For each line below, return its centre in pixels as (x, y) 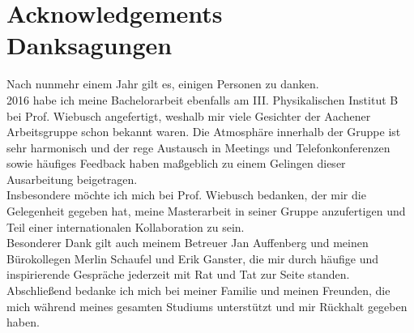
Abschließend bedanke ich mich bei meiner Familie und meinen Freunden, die (198, 290)
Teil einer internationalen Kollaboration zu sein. (126, 226)
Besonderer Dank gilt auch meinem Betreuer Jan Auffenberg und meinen (188, 243)
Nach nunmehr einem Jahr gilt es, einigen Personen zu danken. (163, 84)
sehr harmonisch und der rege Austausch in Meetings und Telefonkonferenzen (198, 147)
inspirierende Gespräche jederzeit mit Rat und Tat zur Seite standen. (178, 274)
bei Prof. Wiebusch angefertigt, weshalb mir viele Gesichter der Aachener (189, 115)
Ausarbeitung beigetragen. (72, 179)
